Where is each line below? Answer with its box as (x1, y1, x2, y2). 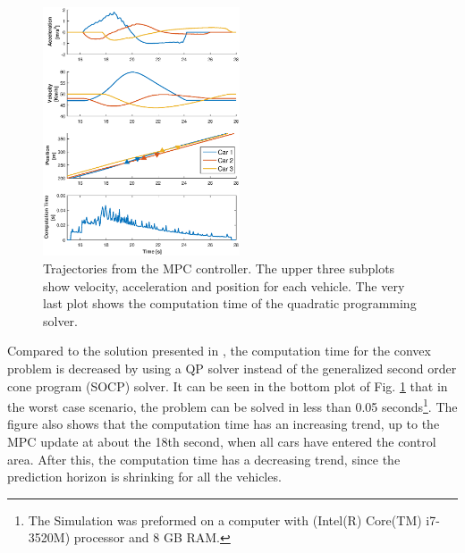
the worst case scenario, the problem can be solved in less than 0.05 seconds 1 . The (7, 395, 458, 415)
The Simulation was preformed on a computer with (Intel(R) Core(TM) (28, 510, 422, 529)
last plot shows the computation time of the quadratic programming (43, 294, 417, 313)
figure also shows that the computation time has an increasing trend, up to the (7, 415, 440, 433)
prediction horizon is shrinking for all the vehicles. (7, 467, 282, 486)
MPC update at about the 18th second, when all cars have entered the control (7, 432, 436, 451)
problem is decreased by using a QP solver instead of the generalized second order (7, 359, 457, 377)
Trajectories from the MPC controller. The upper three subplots (43, 259, 395, 278)
